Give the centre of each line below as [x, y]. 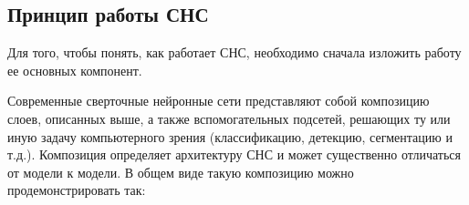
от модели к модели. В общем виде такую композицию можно [181, 172]
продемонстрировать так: [77, 190]
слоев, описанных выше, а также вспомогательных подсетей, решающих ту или [229, 118]
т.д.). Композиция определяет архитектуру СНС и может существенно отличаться [234, 154]
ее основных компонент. [75, 70]
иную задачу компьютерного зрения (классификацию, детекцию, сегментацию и [230, 136]
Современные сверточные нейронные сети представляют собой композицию [219, 101]
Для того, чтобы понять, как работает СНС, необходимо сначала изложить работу [234, 52]
